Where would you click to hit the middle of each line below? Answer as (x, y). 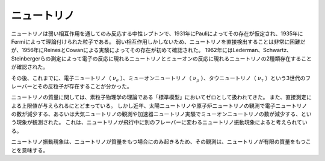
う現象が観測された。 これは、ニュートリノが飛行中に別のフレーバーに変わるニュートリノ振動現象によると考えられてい (159, 122)
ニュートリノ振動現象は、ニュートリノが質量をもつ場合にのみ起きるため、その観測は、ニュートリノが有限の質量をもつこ (161, 142)
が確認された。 (29, 67)
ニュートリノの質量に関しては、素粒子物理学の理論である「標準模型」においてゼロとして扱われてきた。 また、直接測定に (162, 97)
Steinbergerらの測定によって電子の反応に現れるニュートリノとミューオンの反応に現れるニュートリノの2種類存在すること (162, 58)
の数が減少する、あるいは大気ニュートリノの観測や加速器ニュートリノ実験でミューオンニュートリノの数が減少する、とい (161, 114)
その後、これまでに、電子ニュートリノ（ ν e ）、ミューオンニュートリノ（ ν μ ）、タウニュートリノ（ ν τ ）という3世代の (158, 79)
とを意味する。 (29, 150)
